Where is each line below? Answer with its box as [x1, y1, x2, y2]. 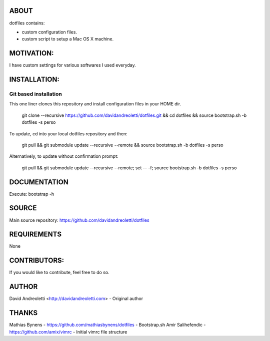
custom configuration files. [21, 29, 77, 35]
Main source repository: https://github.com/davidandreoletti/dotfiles [9, 217, 149, 223]
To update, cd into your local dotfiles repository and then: [9, 130, 127, 137]
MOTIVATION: [9, 49, 54, 57]
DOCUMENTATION [9, 178, 68, 186]
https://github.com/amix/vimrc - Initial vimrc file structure [9, 329, 127, 335]
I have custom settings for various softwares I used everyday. [9, 62, 136, 68]
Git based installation [9, 90, 62, 97]
